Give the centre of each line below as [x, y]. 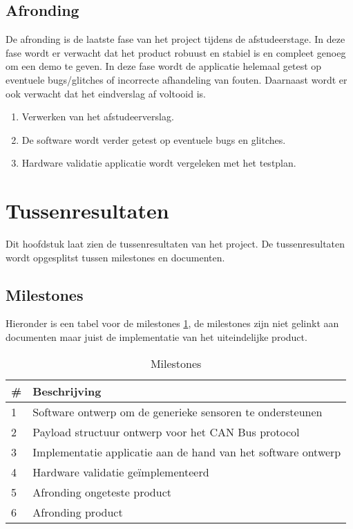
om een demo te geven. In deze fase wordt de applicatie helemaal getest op [164, 66]
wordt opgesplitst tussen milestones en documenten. [115, 257]
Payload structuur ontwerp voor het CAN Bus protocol [166, 431]
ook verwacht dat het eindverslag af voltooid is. [106, 93]
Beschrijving [67, 391]
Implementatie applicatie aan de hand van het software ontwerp [187, 452]
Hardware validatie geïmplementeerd [121, 472]
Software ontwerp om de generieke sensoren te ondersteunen [178, 411]
